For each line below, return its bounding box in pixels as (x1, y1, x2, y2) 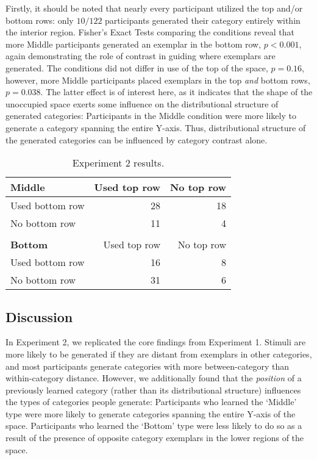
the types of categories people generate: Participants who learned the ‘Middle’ (5, 395, 297, 408)
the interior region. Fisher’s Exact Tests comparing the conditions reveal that (5, 26, 294, 38)
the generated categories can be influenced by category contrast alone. (5, 133, 268, 146)
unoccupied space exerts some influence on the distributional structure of (5, 97, 279, 110)
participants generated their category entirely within (105, 13, 301, 26)
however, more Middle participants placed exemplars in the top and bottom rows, (5, 73, 310, 86)
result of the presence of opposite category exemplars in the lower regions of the (5, 431, 304, 444)
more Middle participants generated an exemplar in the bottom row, (5, 37, 262, 50)
